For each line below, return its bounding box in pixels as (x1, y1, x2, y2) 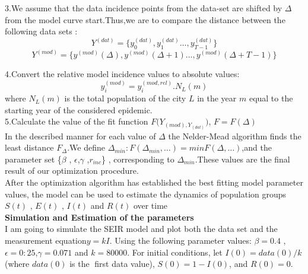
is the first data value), (69, 257, 155, 270)
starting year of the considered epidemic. (5, 103, 153, 116)
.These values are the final (195, 152, 290, 165)
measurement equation (5, 234, 87, 246)
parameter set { (5, 152, 62, 165)
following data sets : (5, 25, 78, 37)
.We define (67, 141, 106, 154)
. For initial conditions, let (127, 246, 223, 258)
